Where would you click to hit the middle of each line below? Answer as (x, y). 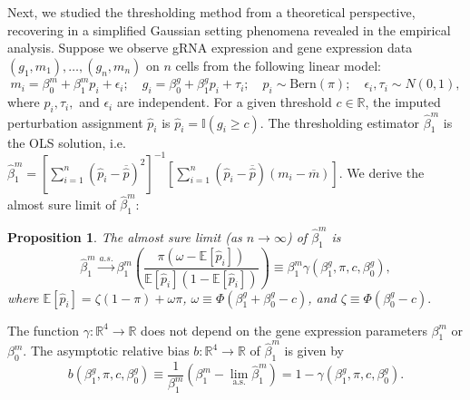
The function (43, 330)
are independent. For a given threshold (224, 102)
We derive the (386, 172)
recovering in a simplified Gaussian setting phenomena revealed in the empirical (229, 29)
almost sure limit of (62, 204)
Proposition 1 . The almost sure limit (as (125, 236)
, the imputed (403, 102)
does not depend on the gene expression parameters (284, 330)
